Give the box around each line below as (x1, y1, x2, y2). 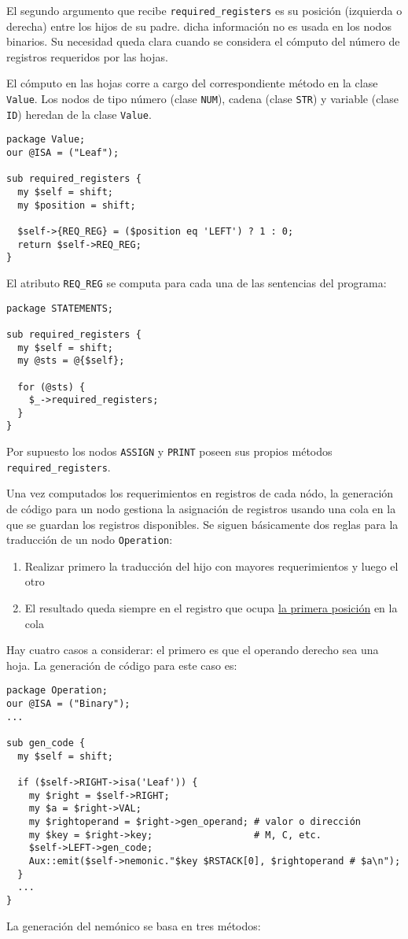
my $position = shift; (17, 199, 136, 211)
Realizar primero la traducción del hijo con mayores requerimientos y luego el (24, 557, 399, 574)
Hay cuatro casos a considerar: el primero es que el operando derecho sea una (6, 641, 379, 658)
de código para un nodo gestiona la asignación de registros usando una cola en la (6, 501, 396, 517)
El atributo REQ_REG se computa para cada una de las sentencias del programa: (6, 274, 387, 290)
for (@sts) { (17, 381, 86, 393)
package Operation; (6, 685, 108, 697)
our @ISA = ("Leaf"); (6, 147, 119, 158)
